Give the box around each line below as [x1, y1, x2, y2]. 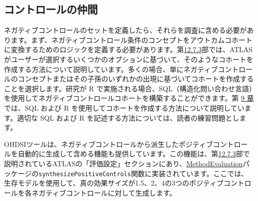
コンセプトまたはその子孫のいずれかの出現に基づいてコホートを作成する [17, 73, 254, 84]
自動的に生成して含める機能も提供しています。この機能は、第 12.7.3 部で [17, 148, 250, 159]
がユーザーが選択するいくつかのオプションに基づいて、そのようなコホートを [4, 54, 254, 64]
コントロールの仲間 [4, 1, 98, 17]
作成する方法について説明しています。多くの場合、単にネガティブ [4, 64, 218, 74]
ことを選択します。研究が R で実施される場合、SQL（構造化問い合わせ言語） [4, 83, 253, 93]
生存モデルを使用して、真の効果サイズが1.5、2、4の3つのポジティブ [4, 178, 224, 188]
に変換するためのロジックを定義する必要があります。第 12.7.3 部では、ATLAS [4, 44, 253, 55]
